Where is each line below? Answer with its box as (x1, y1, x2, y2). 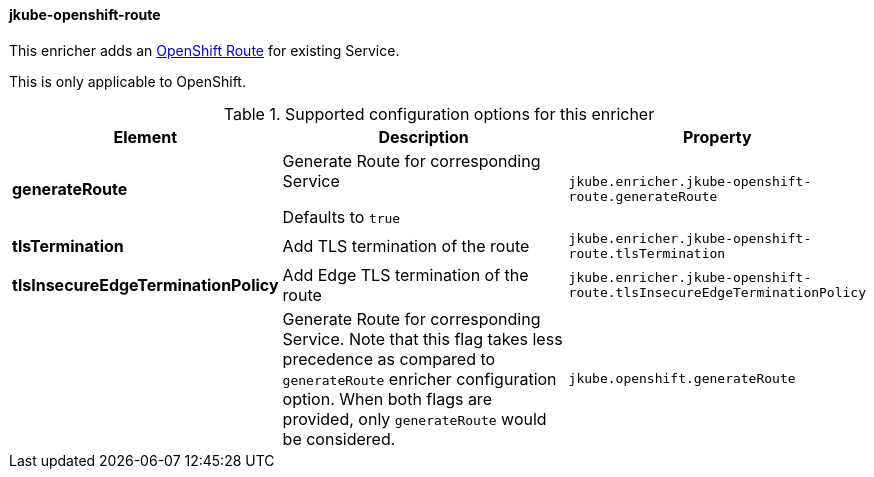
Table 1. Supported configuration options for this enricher (223, 103, 655, 124)
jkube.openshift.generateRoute (568, 371, 796, 387)
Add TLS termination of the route (282, 235, 530, 256)
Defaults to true (282, 206, 401, 227)
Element (113, 126, 178, 147)
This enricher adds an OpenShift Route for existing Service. (9, 41, 400, 59)
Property (683, 126, 752, 147)
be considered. (282, 428, 396, 449)
